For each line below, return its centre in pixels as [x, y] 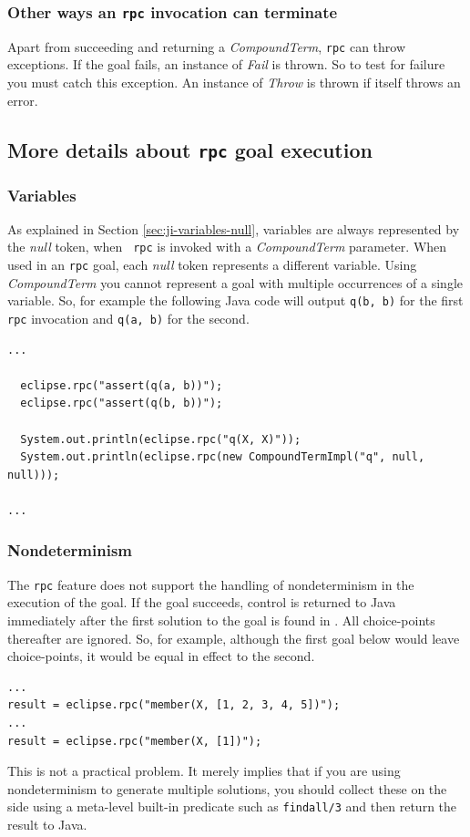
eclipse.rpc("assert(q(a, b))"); [122, 385]
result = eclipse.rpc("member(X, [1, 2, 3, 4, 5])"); [174, 705]
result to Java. [47, 825]
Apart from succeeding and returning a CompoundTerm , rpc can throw [207, 46]
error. [23, 100]
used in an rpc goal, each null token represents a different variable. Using [212, 265]
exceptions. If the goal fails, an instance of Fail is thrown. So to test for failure [226, 64]
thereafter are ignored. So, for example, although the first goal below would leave [234, 638]
